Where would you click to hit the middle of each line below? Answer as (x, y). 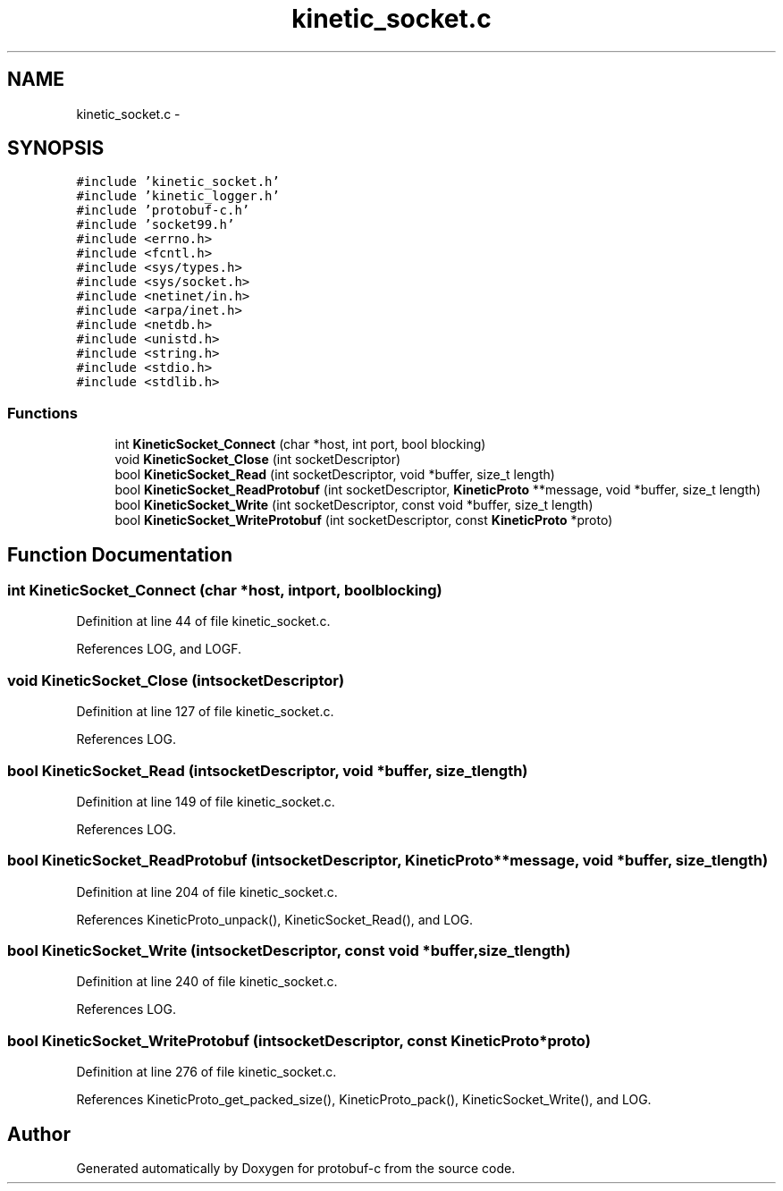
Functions (42, 413)
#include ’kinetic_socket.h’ (178, 182)
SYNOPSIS (56, 148)
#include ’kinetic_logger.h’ (178, 196)
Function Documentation (120, 554)
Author (39, 1134)
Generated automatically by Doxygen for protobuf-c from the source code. (296, 1168)
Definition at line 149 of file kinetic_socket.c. (206, 801)
